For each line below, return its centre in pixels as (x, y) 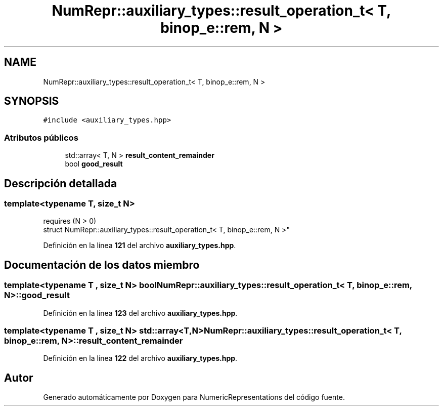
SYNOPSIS (32, 101)
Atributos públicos (41, 137)
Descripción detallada (61, 183)
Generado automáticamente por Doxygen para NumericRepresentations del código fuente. (194, 397)
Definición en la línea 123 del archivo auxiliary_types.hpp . (140, 313)
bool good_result (94, 164)
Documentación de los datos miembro (102, 265)
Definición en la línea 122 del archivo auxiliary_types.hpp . (140, 358)
